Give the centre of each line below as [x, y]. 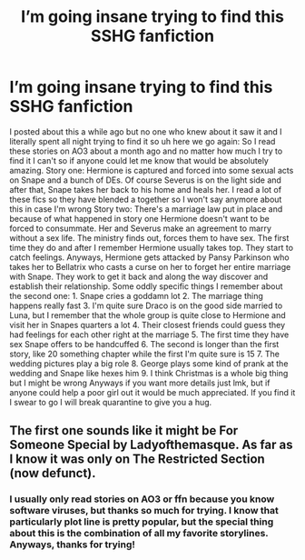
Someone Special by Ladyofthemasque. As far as [151, 445]
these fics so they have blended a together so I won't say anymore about [146, 199]
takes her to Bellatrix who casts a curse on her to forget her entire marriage [150, 266]
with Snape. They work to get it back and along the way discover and [139, 276]
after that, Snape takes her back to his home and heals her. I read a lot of [146, 189]
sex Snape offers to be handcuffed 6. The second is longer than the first [144, 344]
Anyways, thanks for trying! [73, 545]
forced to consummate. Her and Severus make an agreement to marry [141, 228]
